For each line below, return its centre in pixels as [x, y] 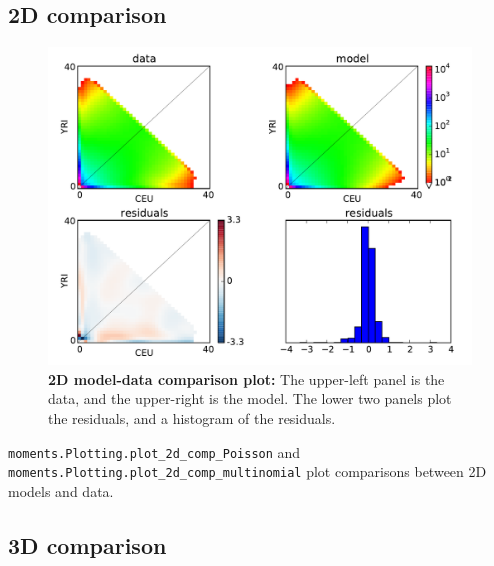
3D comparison [87, 544]
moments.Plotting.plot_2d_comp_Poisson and [154, 451]
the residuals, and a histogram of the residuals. [192, 417]
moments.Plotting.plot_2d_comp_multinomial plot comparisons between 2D [247, 471]
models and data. [61, 490]
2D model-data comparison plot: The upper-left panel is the [246, 378]
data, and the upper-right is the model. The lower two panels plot [250, 398]
